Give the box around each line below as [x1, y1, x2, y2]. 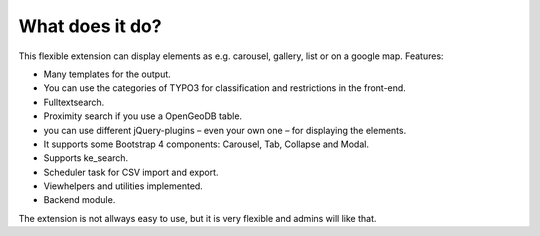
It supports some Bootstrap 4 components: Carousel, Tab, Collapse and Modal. [43, 138, 370, 150]
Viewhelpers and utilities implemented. [43, 180, 204, 192]
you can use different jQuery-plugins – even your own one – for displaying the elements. [43, 124, 407, 136]
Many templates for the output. [43, 68, 172, 80]
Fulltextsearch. [43, 96, 105, 108]
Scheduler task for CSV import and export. [43, 166, 219, 178]
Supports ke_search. [43, 152, 129, 164]
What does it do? [18, 15, 162, 37]
